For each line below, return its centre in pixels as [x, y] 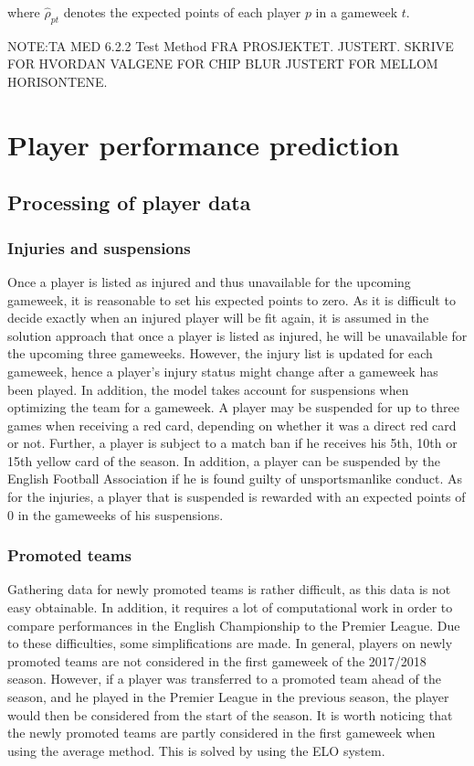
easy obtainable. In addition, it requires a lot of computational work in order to [230, 607]
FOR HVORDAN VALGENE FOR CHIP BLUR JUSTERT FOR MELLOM [223, 64]
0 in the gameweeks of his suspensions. [116, 514]
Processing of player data [129, 202]
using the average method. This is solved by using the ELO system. [196, 750]
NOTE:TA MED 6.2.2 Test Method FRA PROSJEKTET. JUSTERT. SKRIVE [231, 45]
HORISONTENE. [58, 81]
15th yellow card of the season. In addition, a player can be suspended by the [224, 460]
